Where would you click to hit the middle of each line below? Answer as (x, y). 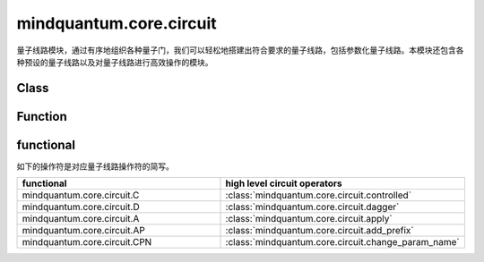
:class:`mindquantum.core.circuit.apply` (309, 219)
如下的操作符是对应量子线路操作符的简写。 (95, 166)
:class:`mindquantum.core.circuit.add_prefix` (320, 231)
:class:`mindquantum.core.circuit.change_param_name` (343, 242)
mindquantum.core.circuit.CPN (87, 242)
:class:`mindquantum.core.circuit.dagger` (312, 207)
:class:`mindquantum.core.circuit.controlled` (319, 195)
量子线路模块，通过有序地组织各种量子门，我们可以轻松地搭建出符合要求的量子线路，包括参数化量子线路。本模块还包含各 (240, 50)
